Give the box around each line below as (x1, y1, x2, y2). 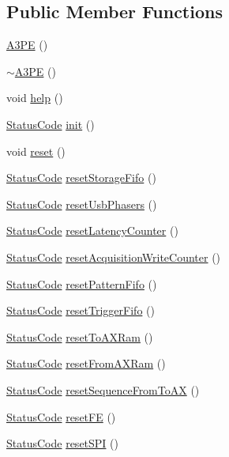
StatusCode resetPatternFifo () (6, 275, 157, 292)
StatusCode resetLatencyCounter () (6, 222, 178, 239)
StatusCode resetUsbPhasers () (6, 195, 157, 212)
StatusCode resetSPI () (6, 435, 118, 451)
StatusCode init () (6, 115, 95, 132)
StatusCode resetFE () (6, 408, 116, 425)
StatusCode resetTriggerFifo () (6, 302, 155, 319)
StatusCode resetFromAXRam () (6, 355, 166, 372)
